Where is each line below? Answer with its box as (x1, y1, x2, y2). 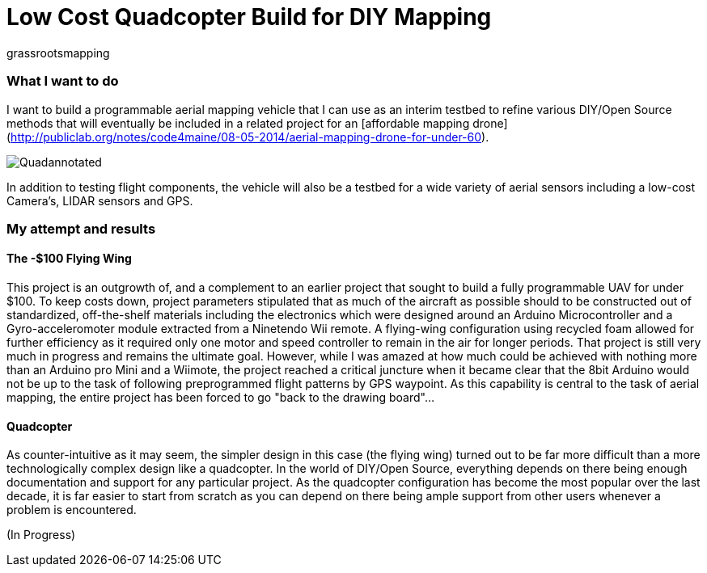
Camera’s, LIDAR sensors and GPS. (6, 193, 193, 208)
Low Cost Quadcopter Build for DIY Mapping (6, 3, 492, 31)
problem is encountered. (6, 503, 137, 517)
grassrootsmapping (6, 45, 110, 60)
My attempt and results (6, 220, 156, 237)
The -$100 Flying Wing (6, 251, 132, 266)
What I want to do (6, 73, 119, 90)
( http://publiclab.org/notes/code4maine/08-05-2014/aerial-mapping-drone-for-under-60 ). (6, 129, 489, 144)
